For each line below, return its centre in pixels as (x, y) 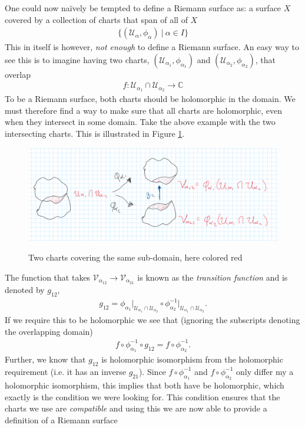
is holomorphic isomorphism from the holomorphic (192, 359)
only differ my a (265, 371)
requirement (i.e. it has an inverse (65, 371)
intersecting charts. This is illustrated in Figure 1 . (95, 134)
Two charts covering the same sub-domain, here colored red (135, 257)
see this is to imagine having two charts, (77, 59)
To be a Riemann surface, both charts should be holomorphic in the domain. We (150, 99)
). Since (152, 371)
